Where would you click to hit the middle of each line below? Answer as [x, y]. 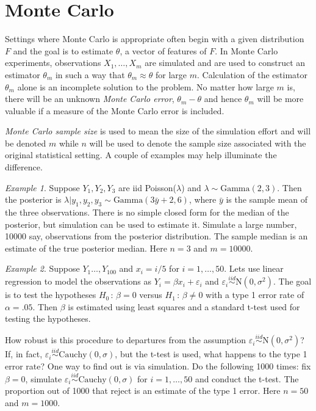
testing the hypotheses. [48, 318]
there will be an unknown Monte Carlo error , [90, 99]
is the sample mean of [267, 199]
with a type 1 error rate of [255, 295]
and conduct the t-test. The [247, 378]
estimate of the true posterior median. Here [86, 248]
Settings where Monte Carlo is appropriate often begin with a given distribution [155, 39]
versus [151, 295]
